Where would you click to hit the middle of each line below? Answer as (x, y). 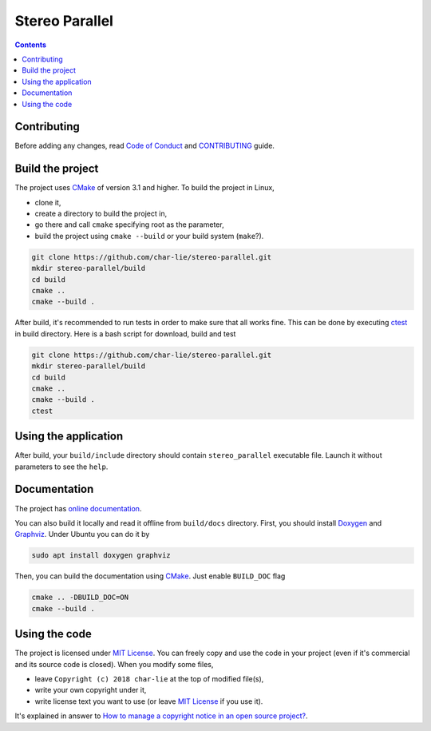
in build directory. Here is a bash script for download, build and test (125, 334)
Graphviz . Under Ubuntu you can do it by (82, 534)
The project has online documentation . (78, 508)
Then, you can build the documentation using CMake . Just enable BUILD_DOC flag (150, 576)
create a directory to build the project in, (101, 214)
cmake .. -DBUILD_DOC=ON (80, 598)
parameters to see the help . (61, 467)
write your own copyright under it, (91, 690)
